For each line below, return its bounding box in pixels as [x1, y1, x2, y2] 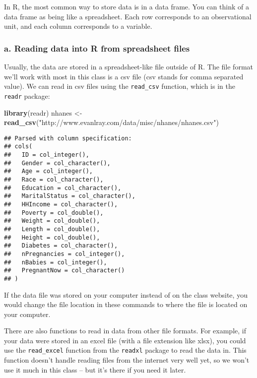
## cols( [4, 143, 33, 150]
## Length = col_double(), [4, 225, 100, 233]
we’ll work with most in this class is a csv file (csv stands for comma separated [4, 71, 244, 81]
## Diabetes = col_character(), [4, 242, 118, 250]
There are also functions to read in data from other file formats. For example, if [4, 325, 246, 336]
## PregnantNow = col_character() [4, 267, 125, 274]
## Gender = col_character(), [4, 159, 111, 167]
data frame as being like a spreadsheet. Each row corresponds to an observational [4, 11, 252, 21]
